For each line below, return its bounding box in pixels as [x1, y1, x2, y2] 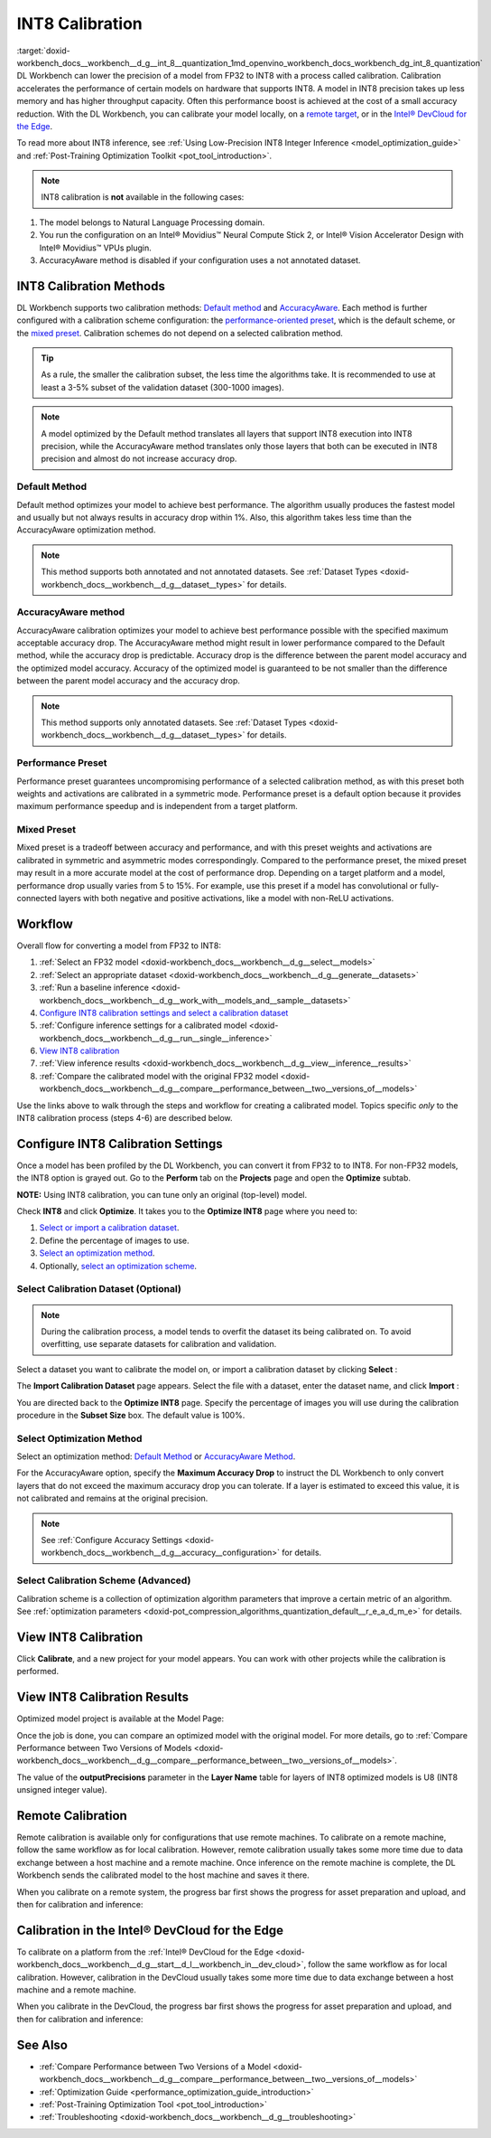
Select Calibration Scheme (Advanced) [16, 1574, 191, 1587]
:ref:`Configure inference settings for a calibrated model [39, 1020, 247, 1031]
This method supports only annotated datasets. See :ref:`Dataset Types [41, 717, 307, 728]
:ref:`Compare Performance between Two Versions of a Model [39, 2061, 271, 2072]
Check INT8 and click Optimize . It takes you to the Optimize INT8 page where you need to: [16, 1206, 358, 1217]
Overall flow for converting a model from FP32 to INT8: [16, 940, 221, 951]
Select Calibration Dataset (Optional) [16, 1283, 182, 1295]
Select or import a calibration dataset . [39, 1222, 180, 1233]
